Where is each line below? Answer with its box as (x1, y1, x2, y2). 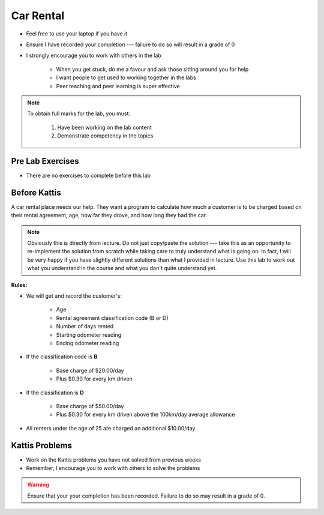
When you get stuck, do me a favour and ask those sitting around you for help (56, 65, 249, 73)
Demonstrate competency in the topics (57, 132, 154, 139)
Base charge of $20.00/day (56, 367, 124, 374)
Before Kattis (11, 187, 61, 197)
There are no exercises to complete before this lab (26, 172, 151, 179)
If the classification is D (26, 389, 84, 396)
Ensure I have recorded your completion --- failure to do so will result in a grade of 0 (26, 41, 235, 48)
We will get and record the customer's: (26, 292, 122, 300)
